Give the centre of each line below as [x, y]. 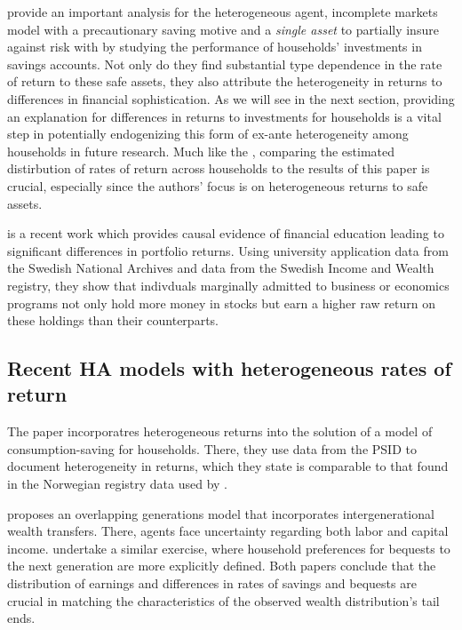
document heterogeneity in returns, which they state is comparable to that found [228, 466]
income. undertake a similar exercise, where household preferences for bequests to [229, 548]
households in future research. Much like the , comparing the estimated [201, 151]
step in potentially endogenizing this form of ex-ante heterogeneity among [208, 134]
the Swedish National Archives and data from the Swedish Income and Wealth [221, 268]
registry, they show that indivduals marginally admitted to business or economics [228, 285]
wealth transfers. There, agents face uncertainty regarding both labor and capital [228, 531]
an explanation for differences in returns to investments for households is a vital [224, 116]
